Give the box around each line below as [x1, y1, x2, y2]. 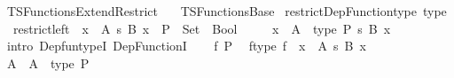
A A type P [6, 53, 90, 72]
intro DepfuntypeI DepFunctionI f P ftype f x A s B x [6, 36, 366, 55]
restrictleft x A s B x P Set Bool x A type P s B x [12, 19, 391, 37]
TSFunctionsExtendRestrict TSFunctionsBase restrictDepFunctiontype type [6, 2, 447, 19]
